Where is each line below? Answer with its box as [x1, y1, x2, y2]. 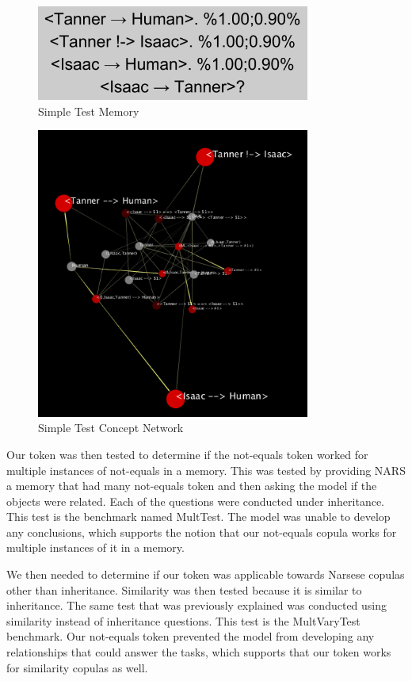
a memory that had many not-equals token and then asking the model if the [6, 477, 377, 494]
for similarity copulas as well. [6, 659, 148, 675]
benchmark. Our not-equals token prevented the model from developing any [6, 628, 375, 645]
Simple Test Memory [38, 102, 139, 119]
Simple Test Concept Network [38, 419, 184, 436]
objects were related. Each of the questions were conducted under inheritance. [6, 492, 384, 509]
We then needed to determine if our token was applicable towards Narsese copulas [6, 566, 405, 583]
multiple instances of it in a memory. [6, 539, 185, 556]
